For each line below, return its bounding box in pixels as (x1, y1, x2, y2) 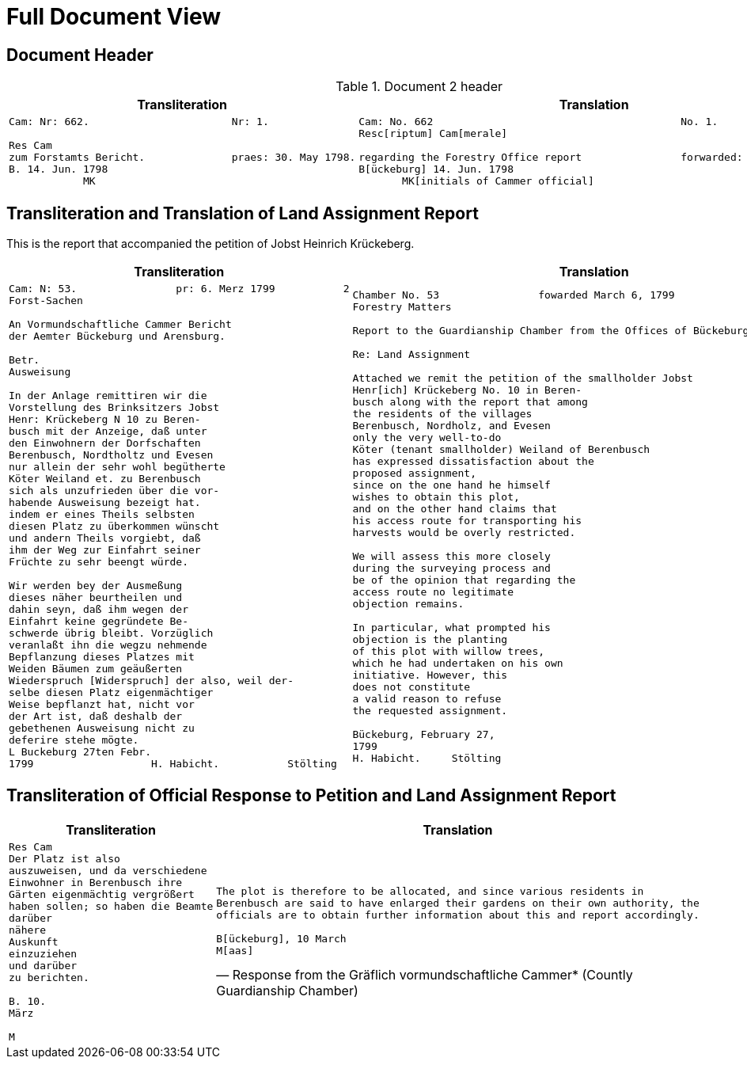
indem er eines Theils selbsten (9, 508, 195, 521)
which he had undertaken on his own (352, 656, 563, 669)
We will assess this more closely (352, 550, 551, 562)
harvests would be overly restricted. (352, 526, 576, 538)
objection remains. (352, 597, 465, 610)
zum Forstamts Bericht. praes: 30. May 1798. (9, 151, 356, 164)
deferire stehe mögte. (9, 734, 139, 747)
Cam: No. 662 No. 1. (358, 116, 719, 128)
